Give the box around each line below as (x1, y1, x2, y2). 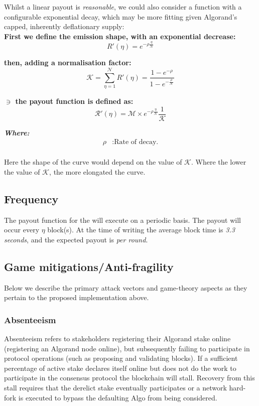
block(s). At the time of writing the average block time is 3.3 (47, 224, 235, 235)
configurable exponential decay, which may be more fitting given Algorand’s (4, 11, 237, 22)
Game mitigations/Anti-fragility (4, 258, 174, 274)
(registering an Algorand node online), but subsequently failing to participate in (4, 343, 250, 353)
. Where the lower (191, 157, 246, 167)
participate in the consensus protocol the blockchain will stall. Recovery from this (4, 372, 255, 383)
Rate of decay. (114, 139, 159, 146)
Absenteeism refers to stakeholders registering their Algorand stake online (4, 333, 231, 344)
